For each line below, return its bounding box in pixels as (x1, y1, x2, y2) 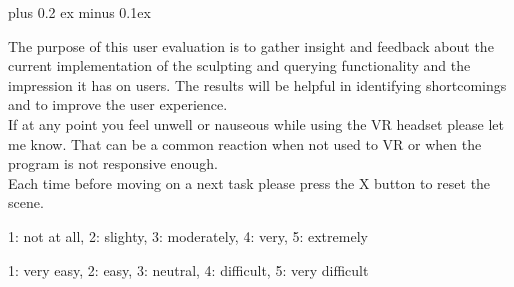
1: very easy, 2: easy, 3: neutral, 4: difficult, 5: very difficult (8, 259, 369, 280)
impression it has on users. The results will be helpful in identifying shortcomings (8, 74, 507, 95)
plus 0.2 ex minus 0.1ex (8, 2, 151, 22)
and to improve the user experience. (8, 94, 228, 115)
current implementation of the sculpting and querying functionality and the (8, 55, 471, 76)
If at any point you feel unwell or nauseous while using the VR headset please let (8, 113, 505, 134)
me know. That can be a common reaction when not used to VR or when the (8, 133, 482, 154)
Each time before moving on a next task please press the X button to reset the (8, 172, 491, 193)
